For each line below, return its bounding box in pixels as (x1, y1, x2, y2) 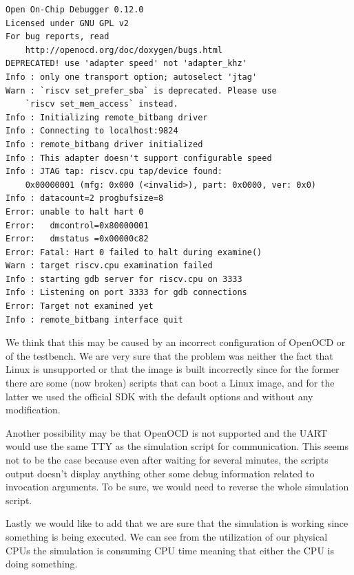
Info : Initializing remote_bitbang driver (6, 112, 208, 122)
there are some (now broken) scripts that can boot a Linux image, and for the (6, 376, 335, 390)
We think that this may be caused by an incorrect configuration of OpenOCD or (6, 335, 346, 349)
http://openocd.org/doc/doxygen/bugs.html (25, 45, 222, 55)
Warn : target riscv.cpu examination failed (6, 261, 213, 271)
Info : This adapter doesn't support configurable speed (6, 153, 272, 163)
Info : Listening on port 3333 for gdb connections (6, 287, 247, 298)
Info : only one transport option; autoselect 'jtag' (6, 72, 258, 82)
